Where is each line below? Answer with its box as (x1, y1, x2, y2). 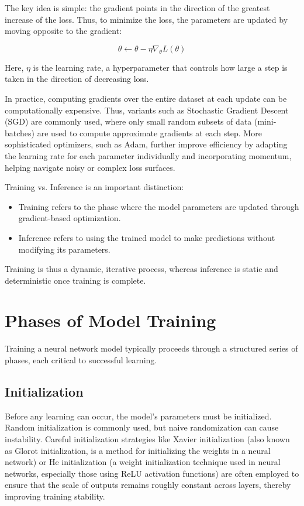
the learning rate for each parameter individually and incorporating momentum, (5, 149, 292, 161)
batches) (5, 126, 35, 139)
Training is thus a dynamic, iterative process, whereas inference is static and (5, 263, 278, 275)
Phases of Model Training (5, 308, 216, 332)
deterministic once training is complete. (5, 274, 146, 286)
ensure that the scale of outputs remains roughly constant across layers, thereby (5, 479, 291, 491)
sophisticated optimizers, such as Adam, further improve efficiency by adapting (5, 138, 288, 150)
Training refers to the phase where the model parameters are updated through (18, 200, 299, 212)
